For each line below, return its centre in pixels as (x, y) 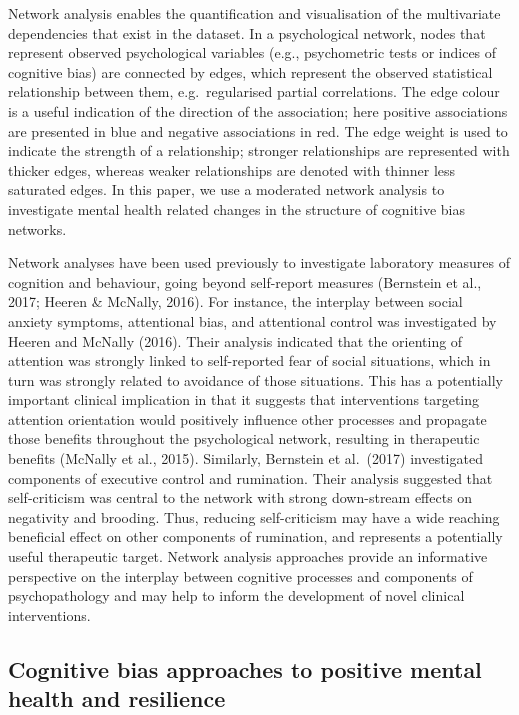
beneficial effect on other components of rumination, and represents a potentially (255, 536)
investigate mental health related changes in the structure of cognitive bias (236, 208)
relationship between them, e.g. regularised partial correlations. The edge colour (254, 91)
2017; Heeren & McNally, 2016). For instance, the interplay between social (235, 301)
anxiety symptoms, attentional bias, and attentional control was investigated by (252, 320)
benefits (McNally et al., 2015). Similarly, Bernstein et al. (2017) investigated (245, 458)
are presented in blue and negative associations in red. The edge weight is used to (258, 130)
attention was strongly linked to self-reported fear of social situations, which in (249, 360)
